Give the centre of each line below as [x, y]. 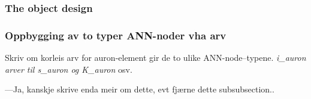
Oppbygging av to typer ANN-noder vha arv [116, 35]
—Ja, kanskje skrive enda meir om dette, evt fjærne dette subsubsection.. [140, 89]
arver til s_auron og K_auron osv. [69, 69]
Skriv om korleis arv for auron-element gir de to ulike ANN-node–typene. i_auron [155, 58]
